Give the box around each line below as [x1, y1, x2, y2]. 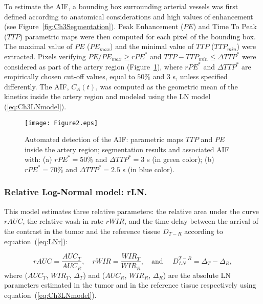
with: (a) [25, 154, 52, 165]
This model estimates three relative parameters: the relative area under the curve [4, 205, 259, 216]
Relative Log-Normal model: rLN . [4, 185, 147, 198]
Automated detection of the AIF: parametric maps [25, 134, 183, 145]
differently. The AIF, [4, 81, 69, 91]
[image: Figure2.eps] [25, 119, 98, 127]
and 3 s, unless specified [152, 71, 228, 82]
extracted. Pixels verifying [4, 51, 86, 61]
